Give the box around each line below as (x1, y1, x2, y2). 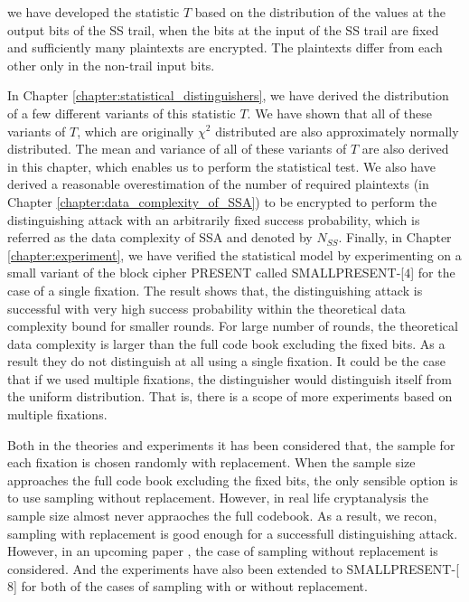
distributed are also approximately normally (215, 121, 459, 140)
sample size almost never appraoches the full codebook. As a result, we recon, (7, 506, 437, 525)
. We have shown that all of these (247, 103, 432, 122)
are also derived (361, 139, 449, 158)
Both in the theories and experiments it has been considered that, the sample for (7, 435, 455, 454)
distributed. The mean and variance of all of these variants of (7, 139, 347, 158)
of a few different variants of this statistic (7, 103, 236, 122)
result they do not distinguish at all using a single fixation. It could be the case (7, 352, 446, 371)
